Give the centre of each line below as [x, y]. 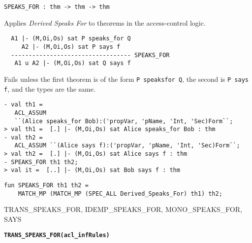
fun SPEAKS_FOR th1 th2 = [46, 186]
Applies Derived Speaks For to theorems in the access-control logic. [105, 22]
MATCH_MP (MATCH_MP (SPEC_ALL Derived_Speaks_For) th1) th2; [120, 193]
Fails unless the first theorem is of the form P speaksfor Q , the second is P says [126, 79]
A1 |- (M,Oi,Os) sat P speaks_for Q [71, 39]
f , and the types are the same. [50, 88]
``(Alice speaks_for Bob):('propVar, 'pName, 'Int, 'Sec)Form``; [124, 121]
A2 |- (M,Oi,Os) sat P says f [71, 47]
